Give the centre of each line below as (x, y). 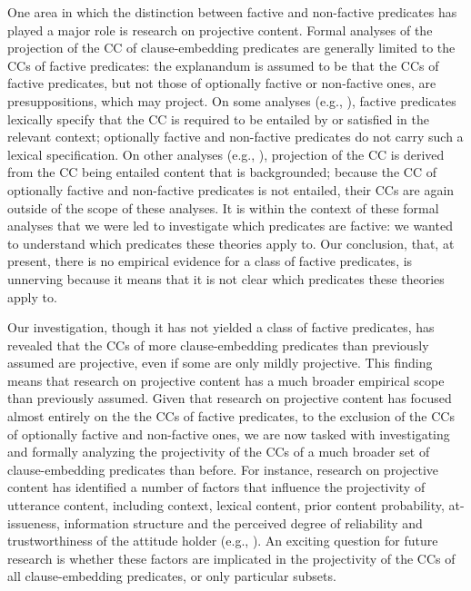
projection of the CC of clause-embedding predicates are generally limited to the (231, 48)
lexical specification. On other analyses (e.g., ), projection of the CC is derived (226, 154)
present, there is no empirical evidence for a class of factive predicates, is (210, 261)
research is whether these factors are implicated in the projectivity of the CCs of (231, 558)
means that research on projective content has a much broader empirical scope (226, 380)
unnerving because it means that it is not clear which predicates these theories (226, 278)
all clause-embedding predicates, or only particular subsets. (172, 576)
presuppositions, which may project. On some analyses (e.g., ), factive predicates (232, 100)
